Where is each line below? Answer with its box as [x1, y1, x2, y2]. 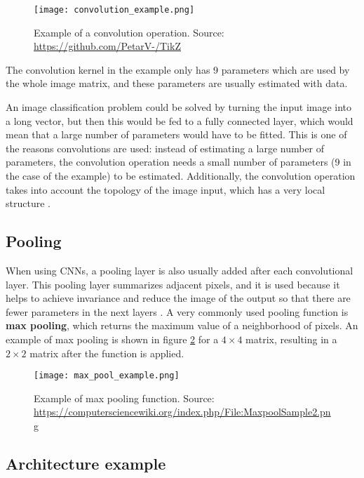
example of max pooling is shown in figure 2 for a [6, 331, 219, 346]
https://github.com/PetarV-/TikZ [34, 39, 181, 53]
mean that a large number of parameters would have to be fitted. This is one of [6, 127, 347, 142]
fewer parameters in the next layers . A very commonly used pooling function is [6, 304, 349, 319]
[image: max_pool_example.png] [34, 371, 180, 381]
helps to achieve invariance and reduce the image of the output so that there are [6, 291, 351, 305]
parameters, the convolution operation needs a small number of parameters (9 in [6, 154, 351, 169]
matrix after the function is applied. [29, 345, 184, 360]
